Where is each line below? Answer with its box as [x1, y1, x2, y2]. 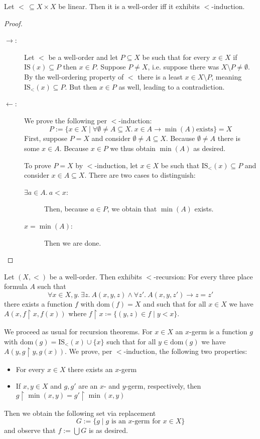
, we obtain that [107, 203, 157, 214]
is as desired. [88, 425, 128, 435]
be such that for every [142, 51, 210, 62]
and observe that [4, 425, 56, 435]
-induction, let [94, 160, 138, 170]
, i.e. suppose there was [148, 61, 219, 72]
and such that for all [143, 298, 206, 309]
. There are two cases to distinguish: [84, 170, 196, 180]
